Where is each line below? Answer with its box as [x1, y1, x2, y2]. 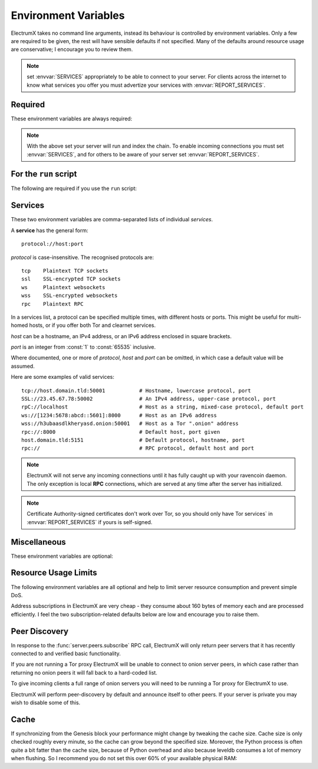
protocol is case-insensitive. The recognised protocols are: [11, 254, 154, 261]
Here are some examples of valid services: [11, 374, 115, 381]
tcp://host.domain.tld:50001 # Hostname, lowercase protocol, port [21, 387, 251, 394]
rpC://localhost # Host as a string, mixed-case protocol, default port [21, 404, 304, 410]
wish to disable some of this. [11, 699, 81, 706]
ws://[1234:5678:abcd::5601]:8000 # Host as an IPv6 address [21, 412, 217, 418]
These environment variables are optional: [11, 552, 114, 559]
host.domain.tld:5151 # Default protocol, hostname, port [21, 437, 245, 443]
